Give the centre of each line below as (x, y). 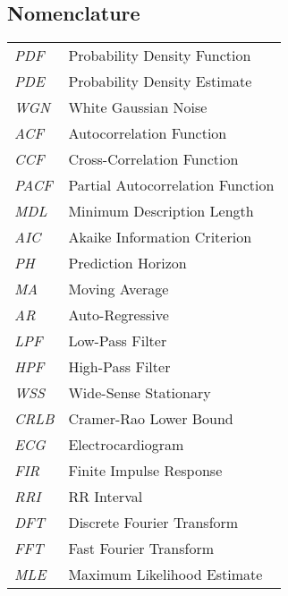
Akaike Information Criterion (160, 237)
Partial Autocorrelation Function (171, 185)
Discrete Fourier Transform (153, 523)
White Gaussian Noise (138, 107)
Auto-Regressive (119, 315)
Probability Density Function (160, 55)
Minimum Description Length (161, 211)
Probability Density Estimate (160, 81)
